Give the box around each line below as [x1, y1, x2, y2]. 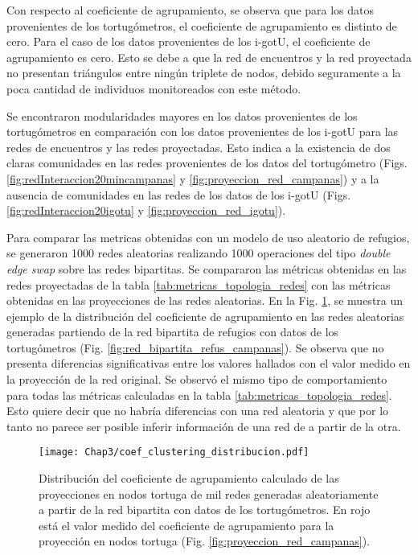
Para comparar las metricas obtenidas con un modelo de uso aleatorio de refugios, [6, 228, 410, 245]
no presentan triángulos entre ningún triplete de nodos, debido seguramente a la [6, 64, 401, 81]
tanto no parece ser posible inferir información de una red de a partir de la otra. [6, 417, 401, 434]
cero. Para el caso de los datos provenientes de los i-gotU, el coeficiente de [6, 33, 371, 50]
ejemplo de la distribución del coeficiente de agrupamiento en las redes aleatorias [6, 307, 404, 324]
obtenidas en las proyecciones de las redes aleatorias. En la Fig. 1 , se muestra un [6, 292, 404, 309]
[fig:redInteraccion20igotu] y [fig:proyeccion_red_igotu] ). [6, 202, 286, 219]
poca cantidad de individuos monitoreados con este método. [6, 80, 301, 97]
